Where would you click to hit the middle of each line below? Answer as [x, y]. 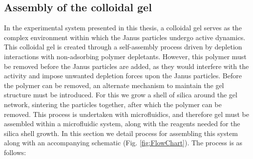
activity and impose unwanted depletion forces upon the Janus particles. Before [123, 76]
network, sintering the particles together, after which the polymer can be [113, 104]
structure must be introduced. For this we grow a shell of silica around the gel [121, 95]
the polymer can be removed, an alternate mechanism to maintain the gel [114, 85]
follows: [15, 152]
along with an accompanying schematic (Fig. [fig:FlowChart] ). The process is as [123, 143]
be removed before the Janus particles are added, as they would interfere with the [126, 66]
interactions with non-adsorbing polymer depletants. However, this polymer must [125, 56]
